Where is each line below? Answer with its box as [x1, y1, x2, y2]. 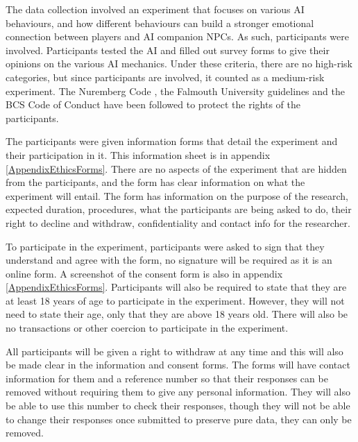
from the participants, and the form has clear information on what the [6, 175, 305, 189]
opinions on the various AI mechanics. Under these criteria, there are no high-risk [6, 56, 352, 71]
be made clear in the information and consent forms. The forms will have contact [6, 357, 350, 372]
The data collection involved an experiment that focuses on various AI [6, 2, 305, 16]
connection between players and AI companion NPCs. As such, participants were [6, 29, 349, 44]
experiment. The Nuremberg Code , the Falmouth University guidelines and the [6, 83, 345, 98]
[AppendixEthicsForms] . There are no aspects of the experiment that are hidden [6, 161, 347, 176]
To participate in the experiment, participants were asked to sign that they [6, 239, 325, 253]
